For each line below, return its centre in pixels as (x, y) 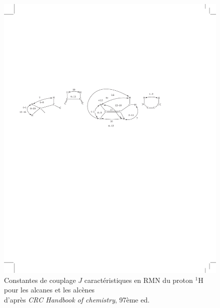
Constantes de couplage (40, 280)
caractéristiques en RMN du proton (138, 280)
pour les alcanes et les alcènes (49, 290)
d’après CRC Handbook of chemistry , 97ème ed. (77, 299)
